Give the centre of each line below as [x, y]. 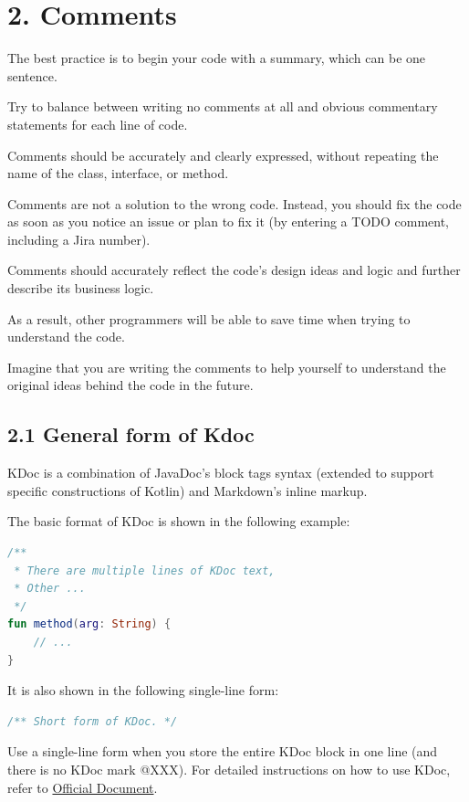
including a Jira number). [79, 239]
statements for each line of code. [98, 124]
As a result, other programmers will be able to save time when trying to [209, 318]
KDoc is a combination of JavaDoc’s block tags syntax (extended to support [221, 473]
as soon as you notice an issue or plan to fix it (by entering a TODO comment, [229, 222]
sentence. [32, 75]
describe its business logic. [81, 288]
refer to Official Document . [83, 787]
